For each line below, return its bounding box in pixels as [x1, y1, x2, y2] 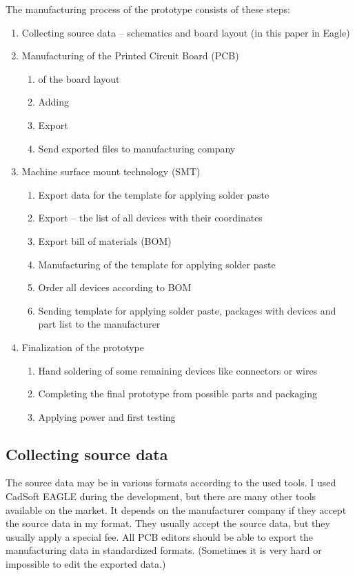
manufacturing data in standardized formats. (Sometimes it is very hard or [6, 543, 322, 557]
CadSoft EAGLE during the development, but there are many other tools [6, 489, 316, 504]
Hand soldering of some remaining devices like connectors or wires [38, 363, 318, 377]
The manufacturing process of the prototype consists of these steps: [6, 2, 290, 16]
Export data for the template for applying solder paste [38, 187, 270, 201]
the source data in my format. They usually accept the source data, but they [6, 516, 330, 530]
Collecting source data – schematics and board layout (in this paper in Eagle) [21, 25, 350, 39]
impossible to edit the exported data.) [6, 557, 166, 571]
